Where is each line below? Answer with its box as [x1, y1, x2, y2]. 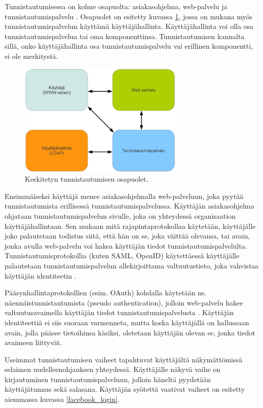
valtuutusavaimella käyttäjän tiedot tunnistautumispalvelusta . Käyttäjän [5, 307, 234, 318]
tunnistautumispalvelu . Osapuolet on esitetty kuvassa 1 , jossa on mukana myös [5, 11, 253, 21]
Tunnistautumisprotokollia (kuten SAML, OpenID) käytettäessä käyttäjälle [5, 250, 240, 261]
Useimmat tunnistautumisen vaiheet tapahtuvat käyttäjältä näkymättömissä [5, 354, 243, 364]
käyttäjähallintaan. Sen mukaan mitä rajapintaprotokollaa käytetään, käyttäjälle [5, 220, 256, 231]
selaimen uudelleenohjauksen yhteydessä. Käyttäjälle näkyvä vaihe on [5, 364, 221, 375]
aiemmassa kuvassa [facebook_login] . [5, 394, 120, 404]
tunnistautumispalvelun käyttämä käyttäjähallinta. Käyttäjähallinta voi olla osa [5, 21, 254, 31]
